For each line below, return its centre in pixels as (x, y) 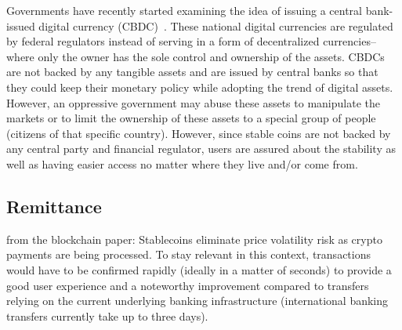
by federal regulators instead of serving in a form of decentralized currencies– (191, 41)
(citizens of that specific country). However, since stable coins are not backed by (199, 133)
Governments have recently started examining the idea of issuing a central (184, 10)
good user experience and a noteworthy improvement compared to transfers (188, 285)
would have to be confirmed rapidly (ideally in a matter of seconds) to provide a (199, 269)
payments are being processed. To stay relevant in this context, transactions (188, 254)
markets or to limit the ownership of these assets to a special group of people (191, 118)
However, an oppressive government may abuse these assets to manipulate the (193, 102)
